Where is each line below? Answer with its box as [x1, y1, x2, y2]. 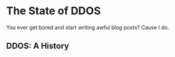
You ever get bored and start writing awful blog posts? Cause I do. [6, 24, 170, 31]
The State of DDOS [6, 4, 101, 18]
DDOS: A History [6, 41, 69, 51]
